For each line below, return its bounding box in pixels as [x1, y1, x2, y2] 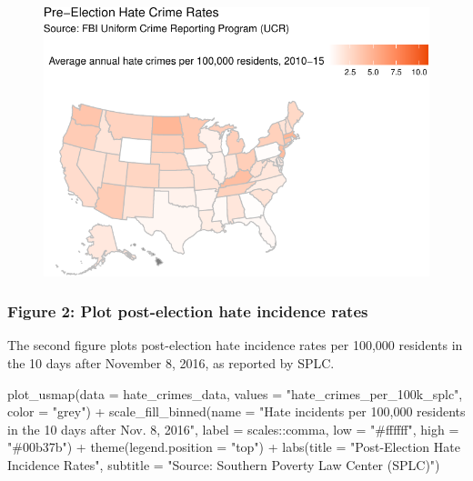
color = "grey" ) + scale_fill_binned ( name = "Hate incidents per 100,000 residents [7, 402, 466, 421]
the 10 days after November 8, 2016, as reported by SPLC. [7, 353, 335, 372]
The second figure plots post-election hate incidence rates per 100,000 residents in [7, 336, 463, 355]
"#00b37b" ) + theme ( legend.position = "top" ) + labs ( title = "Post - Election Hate [7, 437, 460, 456]
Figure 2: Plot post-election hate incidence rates [7, 300, 368, 323]
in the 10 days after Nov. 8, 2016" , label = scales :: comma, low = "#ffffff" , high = [7, 419, 459, 438]
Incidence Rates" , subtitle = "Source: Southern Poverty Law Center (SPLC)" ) [7, 455, 440, 474]
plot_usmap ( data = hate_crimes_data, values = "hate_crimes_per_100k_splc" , [7, 384, 463, 403]
